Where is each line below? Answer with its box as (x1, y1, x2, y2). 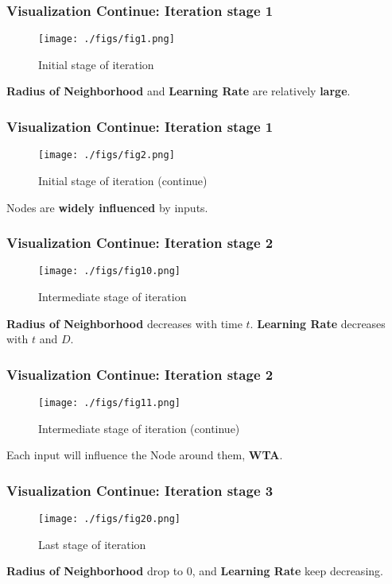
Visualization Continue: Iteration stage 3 (6, 480, 274, 500)
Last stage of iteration (38, 536, 146, 552)
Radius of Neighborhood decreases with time (6, 315, 243, 331)
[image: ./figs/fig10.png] (38, 265, 180, 277)
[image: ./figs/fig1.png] (38, 33, 175, 45)
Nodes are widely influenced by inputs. (6, 199, 208, 215)
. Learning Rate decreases (250, 315, 386, 331)
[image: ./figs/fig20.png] (38, 513, 180, 525)
